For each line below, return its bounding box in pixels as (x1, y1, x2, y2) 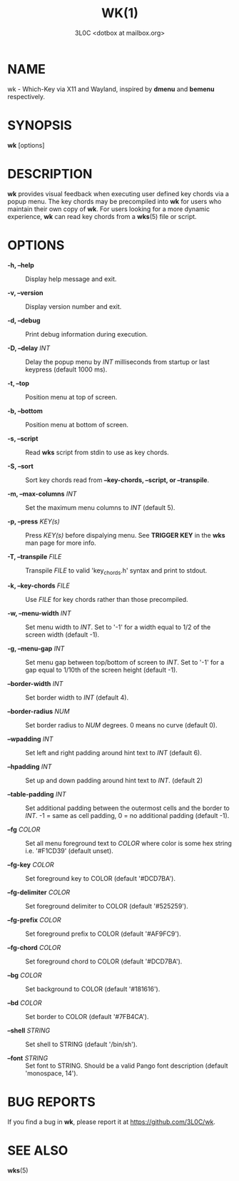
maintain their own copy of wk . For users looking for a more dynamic (7, 205, 210, 213)
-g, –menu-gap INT (7, 644, 65, 653)
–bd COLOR (7, 998, 42, 1007)
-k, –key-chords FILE (7, 581, 70, 590)
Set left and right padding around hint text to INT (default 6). (25, 749, 202, 757)
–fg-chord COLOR (7, 944, 61, 952)
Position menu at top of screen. (25, 392, 118, 401)
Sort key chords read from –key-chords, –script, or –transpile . (25, 476, 209, 484)
